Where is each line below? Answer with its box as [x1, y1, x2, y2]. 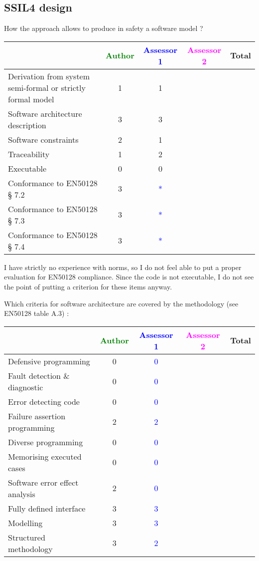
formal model [8, 93, 54, 105]
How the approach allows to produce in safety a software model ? [4, 23, 203, 33]
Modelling [8, 517, 43, 529]
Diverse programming [8, 436, 83, 448]
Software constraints [8, 133, 79, 145]
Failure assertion [8, 410, 66, 422]
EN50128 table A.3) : [4, 308, 69, 318]
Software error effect [8, 476, 79, 488]
